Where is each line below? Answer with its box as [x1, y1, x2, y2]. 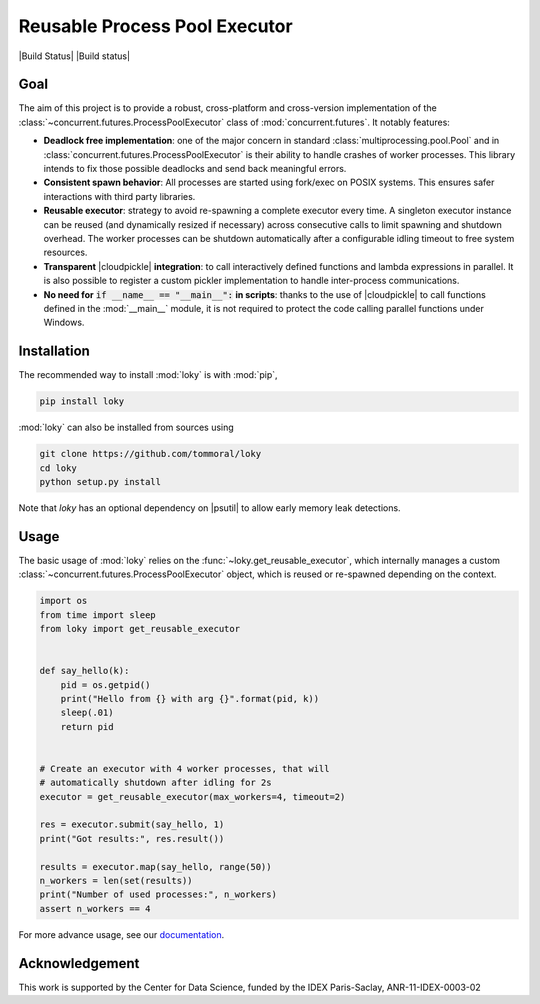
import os [39, 595, 88, 607]
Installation [18, 343, 90, 360]
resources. [43, 246, 88, 259]
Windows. [43, 316, 85, 329]
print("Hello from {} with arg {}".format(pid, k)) [60, 693, 320, 704]
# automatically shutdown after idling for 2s [39, 777, 272, 789]
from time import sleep [39, 609, 157, 620]
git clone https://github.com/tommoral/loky [39, 448, 262, 460]
